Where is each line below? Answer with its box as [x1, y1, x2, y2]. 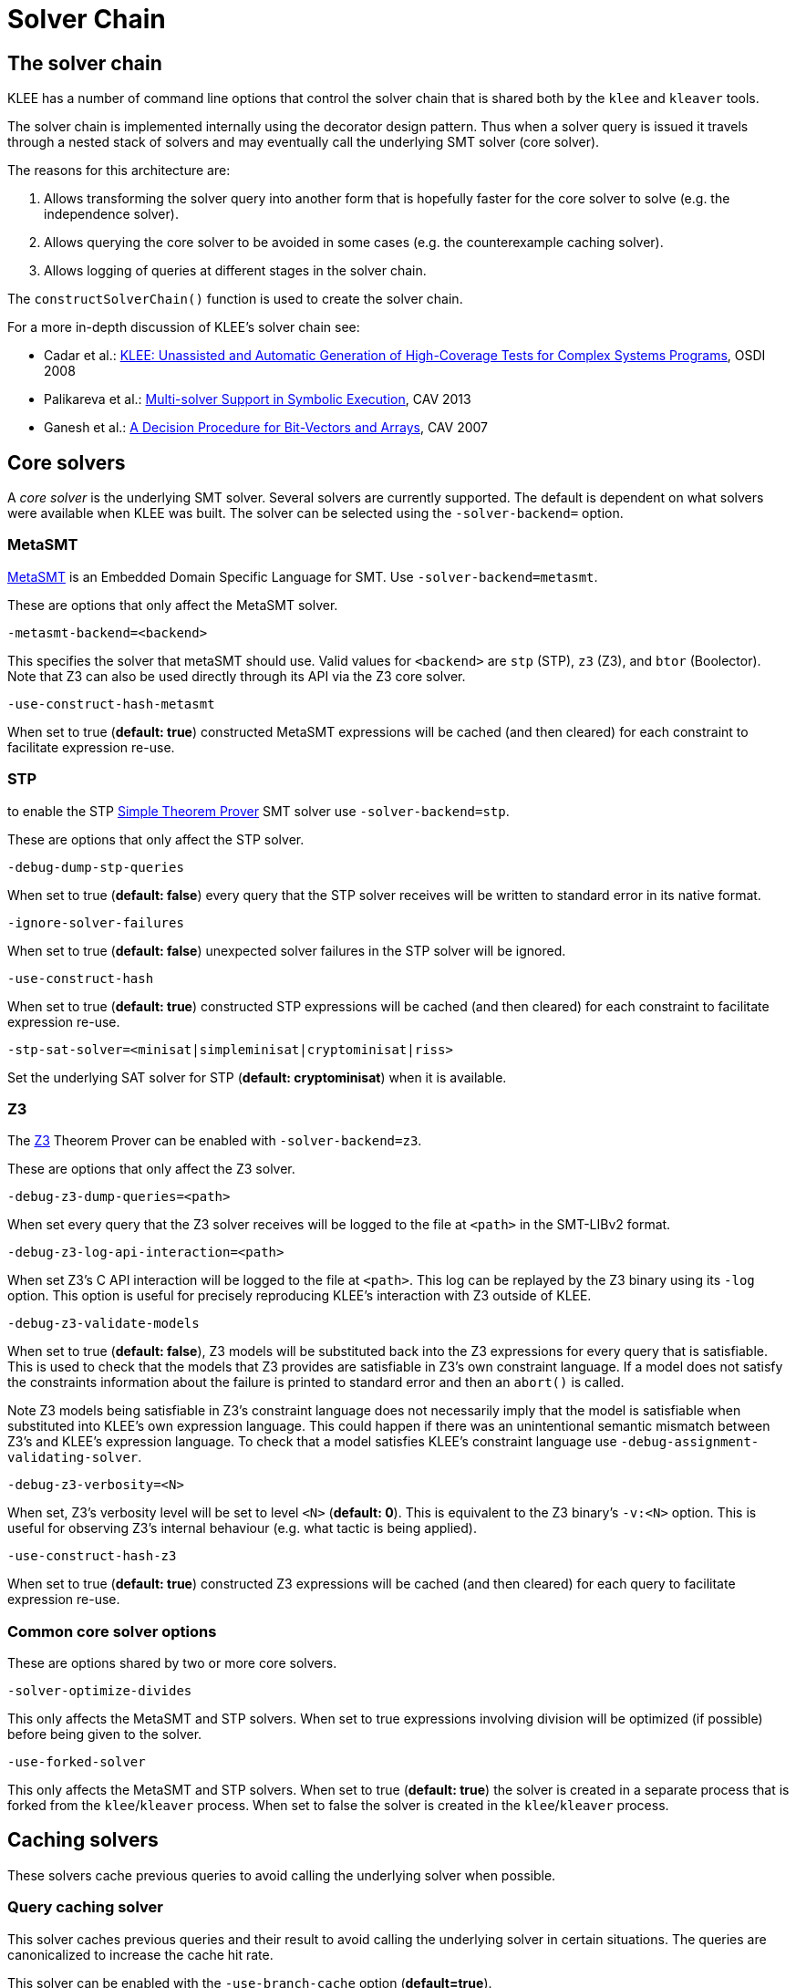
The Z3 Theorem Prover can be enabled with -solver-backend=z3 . [7, 1133, 422, 1149]
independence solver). [44, 206, 179, 223]
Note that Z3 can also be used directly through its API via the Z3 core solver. [7, 668, 466, 684]
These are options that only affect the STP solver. [7, 831, 305, 847]
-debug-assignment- [620, 1434, 760, 1450]
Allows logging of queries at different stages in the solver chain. [44, 263, 427, 279]
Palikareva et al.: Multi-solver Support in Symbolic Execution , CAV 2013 [44, 391, 471, 408]
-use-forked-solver [7, 1755, 146, 1770]
